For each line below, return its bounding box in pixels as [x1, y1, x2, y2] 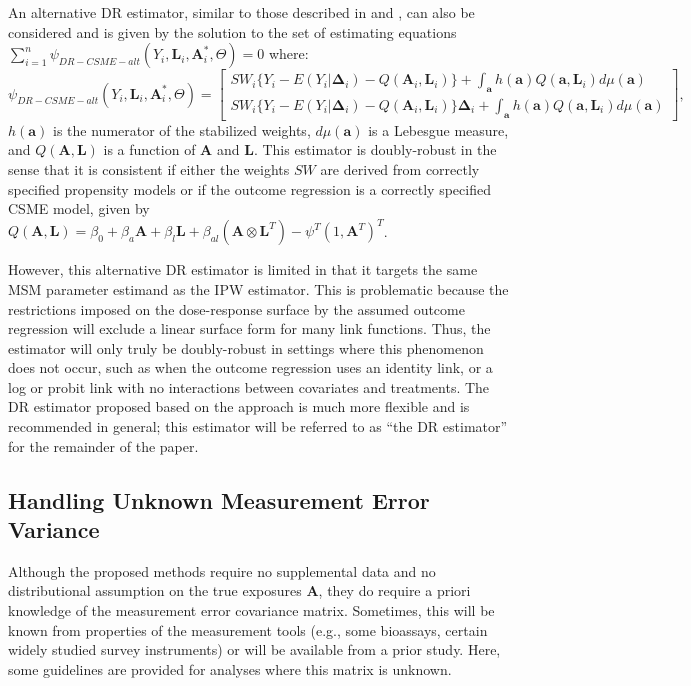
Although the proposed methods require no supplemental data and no [8, 560, 436, 581]
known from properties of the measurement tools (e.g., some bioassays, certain [8, 619, 488, 640]
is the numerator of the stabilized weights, [53, 119, 311, 140]
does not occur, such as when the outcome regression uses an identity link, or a [8, 357, 493, 378]
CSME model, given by [8, 198, 150, 219]
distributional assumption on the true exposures [8, 580, 302, 601]
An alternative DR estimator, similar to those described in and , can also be [8, 2, 475, 22]
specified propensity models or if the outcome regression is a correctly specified [8, 178, 491, 199]
